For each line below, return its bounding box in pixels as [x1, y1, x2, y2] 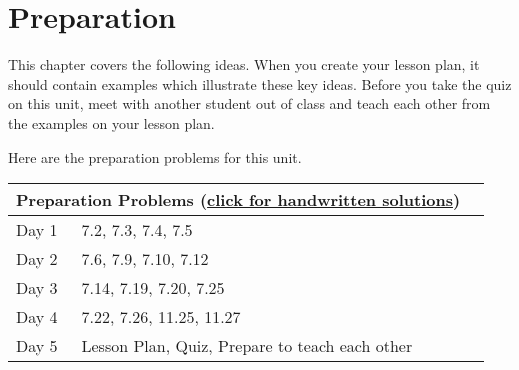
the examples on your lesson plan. [8, 112, 215, 133]
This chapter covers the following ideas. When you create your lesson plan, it [8, 54, 480, 75]
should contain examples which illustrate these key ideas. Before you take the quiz [8, 73, 512, 94]
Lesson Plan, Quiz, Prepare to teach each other [81, 334, 413, 358]
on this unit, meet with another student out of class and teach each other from [8, 93, 491, 114]
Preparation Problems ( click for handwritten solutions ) [16, 188, 461, 212]
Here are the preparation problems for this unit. [8, 146, 302, 167]
